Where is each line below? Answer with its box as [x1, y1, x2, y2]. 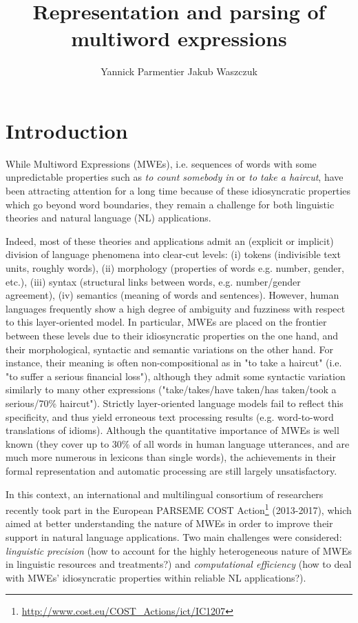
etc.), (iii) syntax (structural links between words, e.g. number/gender [6, 274, 301, 288]
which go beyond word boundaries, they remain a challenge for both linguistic [6, 197, 335, 211]
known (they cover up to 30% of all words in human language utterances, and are [6, 436, 350, 451]
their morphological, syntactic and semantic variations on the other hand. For [6, 342, 333, 356]
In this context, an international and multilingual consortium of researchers [6, 486, 324, 501]
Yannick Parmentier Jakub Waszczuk [101, 64, 257, 79]
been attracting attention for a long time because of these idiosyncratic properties [6, 184, 351, 198]
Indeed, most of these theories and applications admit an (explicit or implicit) [6, 233, 334, 248]
